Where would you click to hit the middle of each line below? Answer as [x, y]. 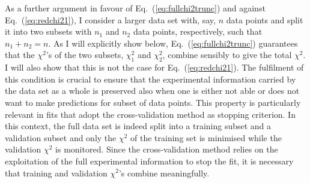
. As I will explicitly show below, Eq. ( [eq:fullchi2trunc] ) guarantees [173, 43]
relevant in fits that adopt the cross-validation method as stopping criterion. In [150, 114]
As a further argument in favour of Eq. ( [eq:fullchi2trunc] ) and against [135, 8]
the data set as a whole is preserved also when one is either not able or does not [152, 91]
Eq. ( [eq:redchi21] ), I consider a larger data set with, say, [110, 19]
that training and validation [56, 173]
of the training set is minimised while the [206, 137]
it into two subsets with [48, 31]
